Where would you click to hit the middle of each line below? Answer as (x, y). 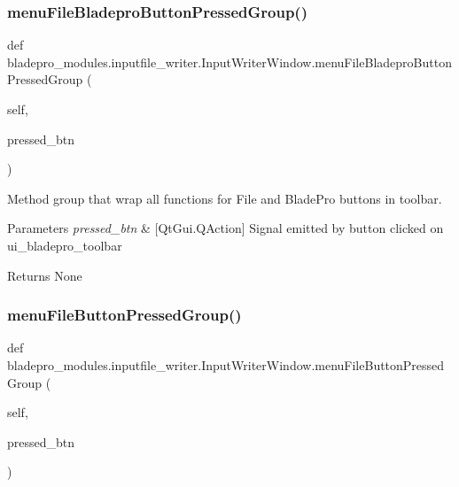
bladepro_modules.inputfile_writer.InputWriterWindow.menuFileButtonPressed (226, 364)
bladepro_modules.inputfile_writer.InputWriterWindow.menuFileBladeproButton (229, 62)
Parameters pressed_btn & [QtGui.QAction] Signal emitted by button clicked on (226, 228)
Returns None (45, 275)
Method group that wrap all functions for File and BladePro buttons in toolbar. (225, 198)
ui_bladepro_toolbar (65, 245)
